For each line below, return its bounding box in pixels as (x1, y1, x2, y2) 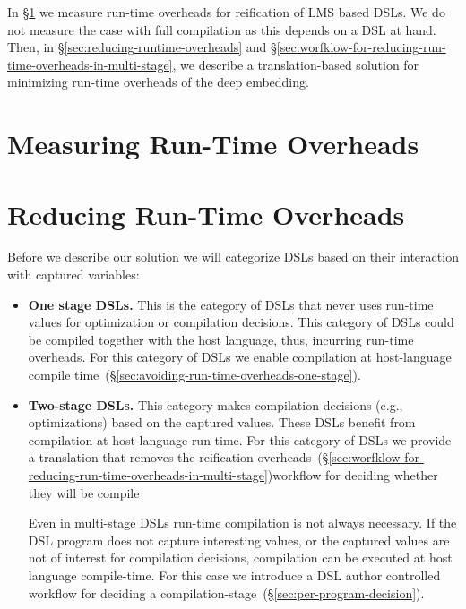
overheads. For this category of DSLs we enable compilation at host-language (28, 347, 452, 366)
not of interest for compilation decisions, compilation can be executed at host (28, 548, 453, 567)
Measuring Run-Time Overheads (7, 125, 419, 162)
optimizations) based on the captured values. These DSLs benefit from (28, 413, 416, 432)
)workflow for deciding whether (267, 466, 438, 484)
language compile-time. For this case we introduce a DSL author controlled (28, 565, 441, 584)
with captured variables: (7, 265, 140, 284)
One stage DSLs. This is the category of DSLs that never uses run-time (28, 295, 434, 313)
